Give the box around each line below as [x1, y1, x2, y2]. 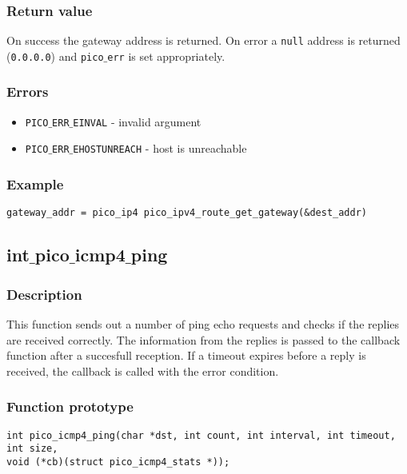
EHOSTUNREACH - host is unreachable [73, 140, 247, 157]
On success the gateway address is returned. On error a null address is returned [6, 32, 401, 49]
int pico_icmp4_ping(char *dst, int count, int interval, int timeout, [6, 429, 396, 441]
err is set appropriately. [107, 47, 225, 64]
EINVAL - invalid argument [73, 113, 202, 129]
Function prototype [6, 396, 134, 416]
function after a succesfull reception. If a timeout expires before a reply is [6, 347, 366, 364]
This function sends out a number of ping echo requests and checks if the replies [6, 315, 400, 332]
